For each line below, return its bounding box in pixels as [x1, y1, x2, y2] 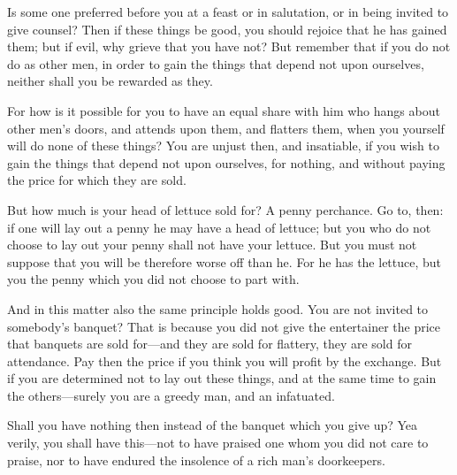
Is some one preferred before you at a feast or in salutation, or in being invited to [7, 3, 449, 20]
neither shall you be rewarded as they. [7, 72, 213, 90]
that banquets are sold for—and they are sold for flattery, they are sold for [7, 334, 412, 353]
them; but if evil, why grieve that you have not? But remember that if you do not [7, 37, 451, 56]
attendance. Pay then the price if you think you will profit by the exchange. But [7, 351, 442, 370]
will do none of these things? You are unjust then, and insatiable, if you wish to [7, 136, 439, 155]
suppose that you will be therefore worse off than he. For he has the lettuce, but [7, 252, 442, 271]
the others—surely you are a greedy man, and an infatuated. [7, 386, 335, 404]
